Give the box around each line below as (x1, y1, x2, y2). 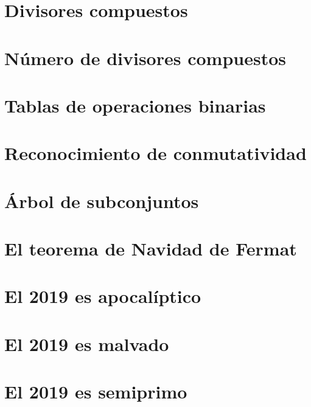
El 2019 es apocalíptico (4, 284, 201, 308)
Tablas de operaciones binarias (4, 92, 266, 117)
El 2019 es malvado (4, 331, 169, 356)
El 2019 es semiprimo (4, 379, 187, 404)
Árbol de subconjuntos (4, 188, 199, 213)
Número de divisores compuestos (4, 45, 286, 70)
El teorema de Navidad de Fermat (4, 236, 297, 261)
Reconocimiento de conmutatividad (4, 141, 307, 165)
